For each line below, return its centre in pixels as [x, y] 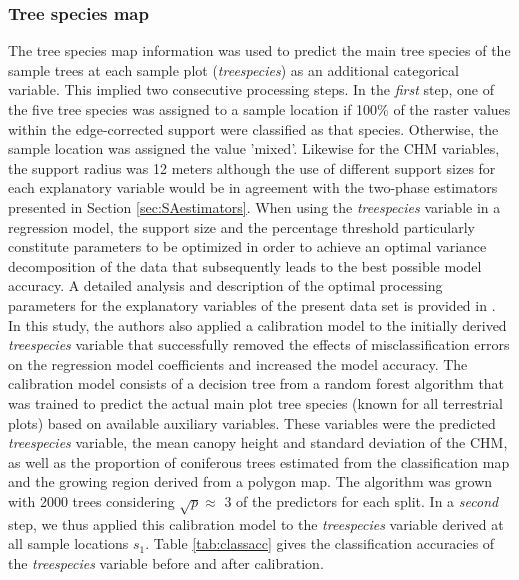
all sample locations [68, 543]
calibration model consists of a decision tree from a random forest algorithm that [256, 383]
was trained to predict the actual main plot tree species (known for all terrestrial [255, 402]
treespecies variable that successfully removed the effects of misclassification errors [259, 344]
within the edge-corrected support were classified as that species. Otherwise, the [253, 128]
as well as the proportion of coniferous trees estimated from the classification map [259, 461]
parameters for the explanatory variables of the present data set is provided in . [252, 304]
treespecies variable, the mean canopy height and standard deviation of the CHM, [258, 442]
